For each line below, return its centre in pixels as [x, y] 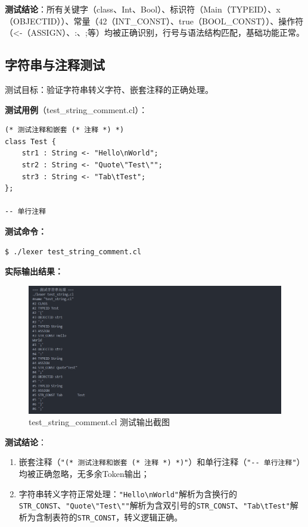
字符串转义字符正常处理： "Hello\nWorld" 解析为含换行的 [128, 493]
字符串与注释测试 [55, 65]
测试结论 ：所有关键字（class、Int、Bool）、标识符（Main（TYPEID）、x [143, 9]
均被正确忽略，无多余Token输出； [84, 474]
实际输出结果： [34, 271]
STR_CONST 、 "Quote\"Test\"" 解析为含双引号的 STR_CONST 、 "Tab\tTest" [154, 505]
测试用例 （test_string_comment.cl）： [76, 109]
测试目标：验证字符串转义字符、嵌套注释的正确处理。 [109, 89]
